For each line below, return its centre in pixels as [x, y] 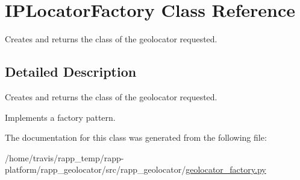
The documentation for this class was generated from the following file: [136, 137]
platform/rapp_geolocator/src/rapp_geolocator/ [95, 169]
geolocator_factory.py [226, 169]
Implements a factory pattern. [60, 117]
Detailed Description [71, 72]
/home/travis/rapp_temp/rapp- [64, 157]
